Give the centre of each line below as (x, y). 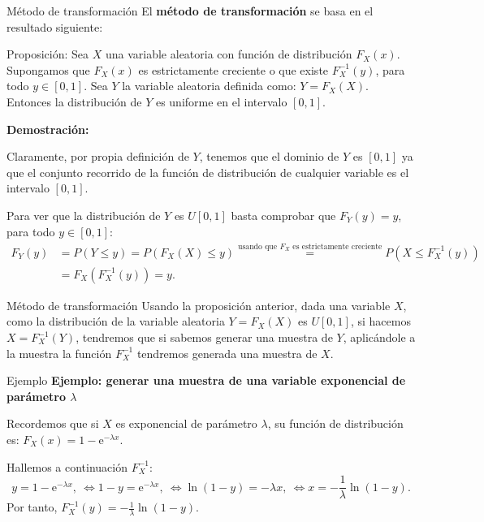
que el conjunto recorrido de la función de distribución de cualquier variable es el (208, 172)
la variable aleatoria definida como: (209, 86)
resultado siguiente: (55, 26)
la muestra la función (59, 353)
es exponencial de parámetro (186, 423)
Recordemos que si (53, 423)
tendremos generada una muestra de (227, 353)
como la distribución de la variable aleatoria (116, 321)
